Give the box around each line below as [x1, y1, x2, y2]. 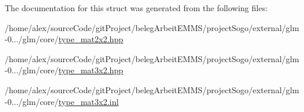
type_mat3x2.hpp [58, 64, 123, 76]
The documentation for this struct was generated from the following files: [5, 2, 268, 13]
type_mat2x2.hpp [58, 33, 123, 45]
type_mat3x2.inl [58, 95, 119, 107]
